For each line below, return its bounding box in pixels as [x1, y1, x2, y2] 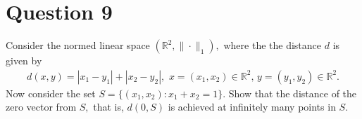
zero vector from [6, 99, 77, 114]
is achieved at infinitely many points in [168, 99, 336, 114]
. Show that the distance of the [223, 85, 357, 100]
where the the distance [223, 38, 322, 52]
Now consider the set [6, 85, 96, 100]
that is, [93, 99, 124, 114]
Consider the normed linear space [6, 38, 150, 52]
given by [6, 53, 42, 68]
